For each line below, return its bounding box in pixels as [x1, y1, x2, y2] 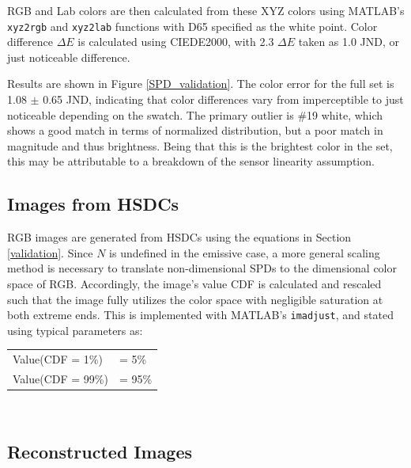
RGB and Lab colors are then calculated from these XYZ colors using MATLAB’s [7, 2, 405, 18]
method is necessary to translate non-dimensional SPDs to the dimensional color [7, 260, 397, 276]
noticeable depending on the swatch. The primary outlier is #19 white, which [7, 106, 383, 123]
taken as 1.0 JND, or [298, 33, 400, 50]
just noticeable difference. [7, 48, 130, 65]
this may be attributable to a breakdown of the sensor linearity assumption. [7, 153, 375, 169]
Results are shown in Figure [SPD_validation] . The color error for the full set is [7, 75, 394, 92]
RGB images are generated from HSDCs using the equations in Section [7, 229, 352, 245]
